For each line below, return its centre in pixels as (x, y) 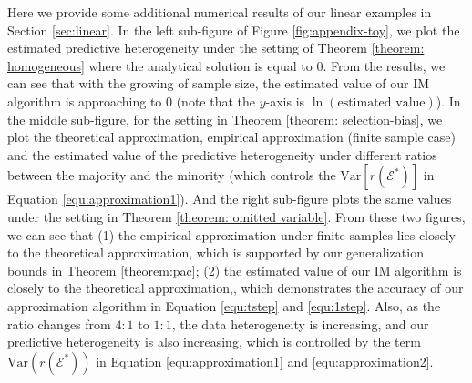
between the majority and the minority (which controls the (172, 175)
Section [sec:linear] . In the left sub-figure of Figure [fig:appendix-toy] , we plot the (234, 30)
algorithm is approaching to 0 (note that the (132, 101)
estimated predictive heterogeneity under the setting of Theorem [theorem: (216, 48)
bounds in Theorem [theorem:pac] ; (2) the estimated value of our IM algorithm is (235, 270)
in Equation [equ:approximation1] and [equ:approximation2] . (265, 361)
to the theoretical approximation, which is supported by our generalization (215, 252)
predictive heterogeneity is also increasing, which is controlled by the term (214, 342)
